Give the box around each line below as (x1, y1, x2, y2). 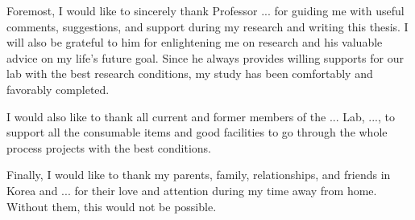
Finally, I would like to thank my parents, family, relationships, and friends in (6, 166, 391, 183)
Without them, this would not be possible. (6, 198, 217, 214)
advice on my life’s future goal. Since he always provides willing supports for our (6, 49, 404, 66)
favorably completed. (6, 80, 110, 97)
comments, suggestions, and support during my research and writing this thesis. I (6, 18, 409, 35)
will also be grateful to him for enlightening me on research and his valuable (6, 34, 383, 51)
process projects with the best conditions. (6, 139, 212, 156)
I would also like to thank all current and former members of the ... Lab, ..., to (6, 108, 395, 124)
